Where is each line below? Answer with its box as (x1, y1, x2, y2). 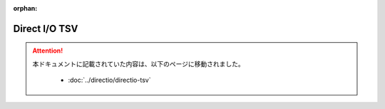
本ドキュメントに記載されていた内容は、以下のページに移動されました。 (32, 59, 245, 68)
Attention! (32, 46, 63, 55)
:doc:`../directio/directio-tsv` (68, 76, 151, 85)
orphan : (13, 4, 38, 12)
